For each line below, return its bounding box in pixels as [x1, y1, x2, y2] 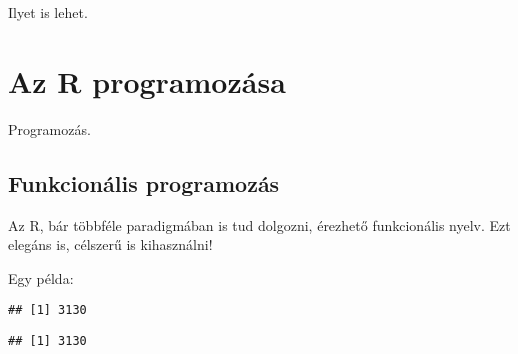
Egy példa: [8, 267, 74, 288]
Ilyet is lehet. [8, 2, 88, 22]
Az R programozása [8, 60, 286, 101]
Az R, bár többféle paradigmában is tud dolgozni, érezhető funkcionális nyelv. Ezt [8, 214, 511, 235]
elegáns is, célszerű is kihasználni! [8, 234, 213, 255]
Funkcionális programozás [8, 167, 280, 198]
